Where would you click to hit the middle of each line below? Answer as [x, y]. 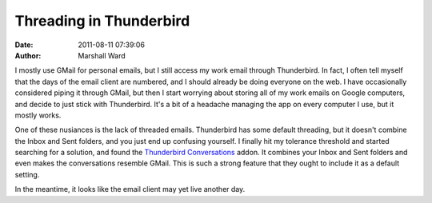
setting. [27, 174]
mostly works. [38, 115]
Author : [28, 55]
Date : [24, 45]
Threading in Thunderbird [102, 21]
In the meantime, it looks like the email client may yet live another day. [130, 189]
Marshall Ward [102, 55]
